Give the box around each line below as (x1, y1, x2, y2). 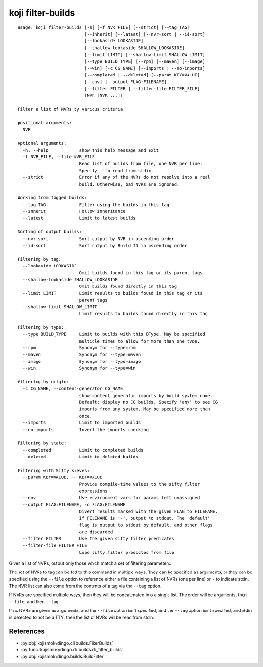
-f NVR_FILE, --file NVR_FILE (22, 154, 95, 159)
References (9, 627, 45, 635)
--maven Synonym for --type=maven (22, 352, 141, 358)
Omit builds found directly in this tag (79, 284, 177, 289)
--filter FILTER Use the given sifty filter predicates (22, 536, 175, 541)
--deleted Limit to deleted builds (22, 454, 139, 460)
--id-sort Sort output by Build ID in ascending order (22, 243, 188, 248)
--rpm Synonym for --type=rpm (22, 345, 136, 350)
